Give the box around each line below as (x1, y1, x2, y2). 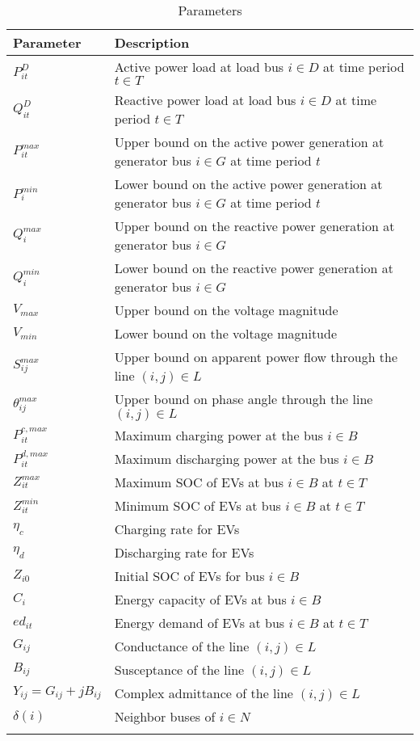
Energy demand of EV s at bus (114, 613, 285, 632)
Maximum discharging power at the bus (114, 449, 339, 468)
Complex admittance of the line (114, 684, 293, 702)
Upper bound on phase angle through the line (114, 389, 373, 408)
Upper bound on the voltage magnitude (114, 301, 338, 319)
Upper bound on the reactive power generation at (114, 217, 395, 235)
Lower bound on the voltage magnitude (114, 324, 338, 343)
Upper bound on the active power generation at (114, 133, 384, 151)
